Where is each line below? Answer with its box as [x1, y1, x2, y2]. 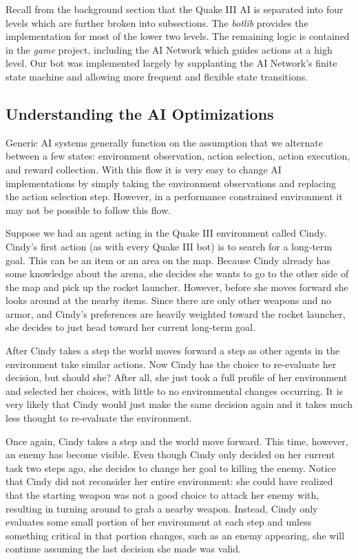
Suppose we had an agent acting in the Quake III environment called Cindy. [6, 226, 327, 240]
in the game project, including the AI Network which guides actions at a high [6, 42, 333, 56]
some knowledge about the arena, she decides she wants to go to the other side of [6, 266, 349, 281]
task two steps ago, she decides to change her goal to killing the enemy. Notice [6, 460, 336, 475]
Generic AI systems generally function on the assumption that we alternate [6, 135, 324, 149]
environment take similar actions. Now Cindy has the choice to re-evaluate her [6, 356, 337, 371]
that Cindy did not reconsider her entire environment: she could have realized [6, 474, 333, 488]
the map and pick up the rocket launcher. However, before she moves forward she [6, 279, 348, 294]
